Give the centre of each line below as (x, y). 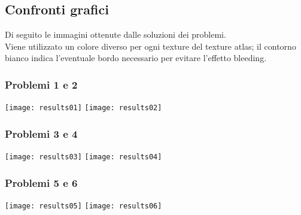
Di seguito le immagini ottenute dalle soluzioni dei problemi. (115, 34)
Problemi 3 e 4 (41, 133)
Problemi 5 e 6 (41, 182)
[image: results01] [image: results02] (83, 108)
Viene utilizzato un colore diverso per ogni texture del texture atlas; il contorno (150, 46)
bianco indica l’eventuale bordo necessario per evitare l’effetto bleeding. (136, 58)
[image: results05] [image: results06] (83, 206)
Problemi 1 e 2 (41, 84)
